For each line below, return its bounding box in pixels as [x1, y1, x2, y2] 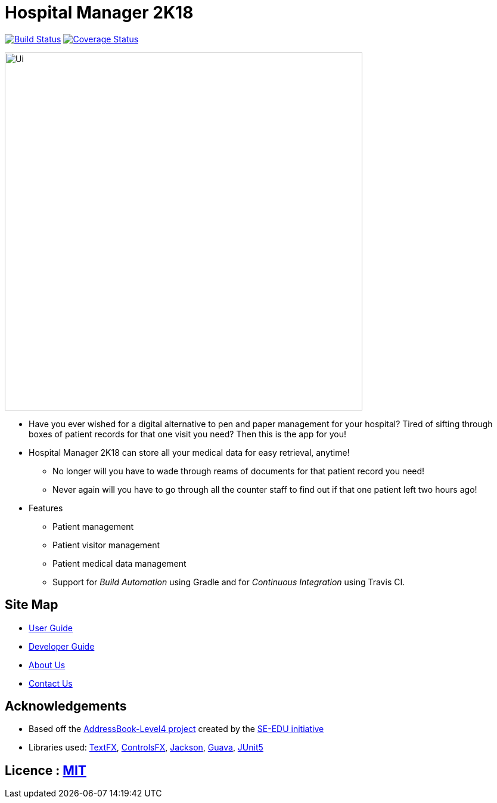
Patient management [52, 521, 134, 532]
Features [29, 502, 63, 513]
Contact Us [29, 678, 73, 688]
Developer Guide [29, 641, 95, 651]
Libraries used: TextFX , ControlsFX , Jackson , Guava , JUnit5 [29, 742, 263, 753]
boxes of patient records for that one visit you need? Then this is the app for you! [29, 428, 346, 439]
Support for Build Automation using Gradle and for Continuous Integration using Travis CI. [52, 576, 405, 587]
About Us [29, 659, 66, 670]
